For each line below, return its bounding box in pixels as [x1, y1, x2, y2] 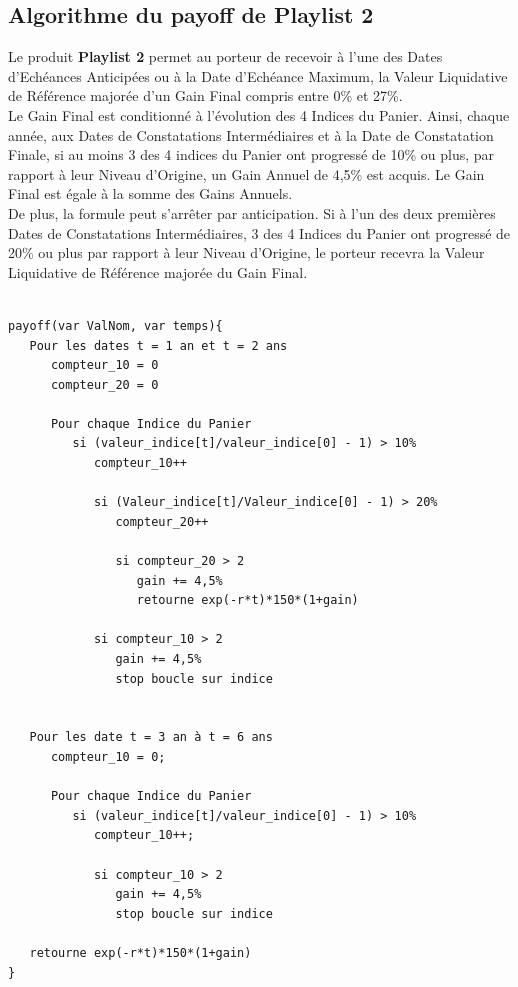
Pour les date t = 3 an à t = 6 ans [29, 730, 273, 745]
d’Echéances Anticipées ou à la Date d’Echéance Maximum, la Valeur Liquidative [8, 65, 508, 86]
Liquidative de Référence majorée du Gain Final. [8, 261, 308, 282]
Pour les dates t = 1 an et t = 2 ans [29, 338, 288, 353]
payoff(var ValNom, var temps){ [8, 318, 223, 333]
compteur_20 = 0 [50, 377, 159, 392]
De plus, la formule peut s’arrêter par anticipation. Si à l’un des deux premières [8, 202, 496, 223]
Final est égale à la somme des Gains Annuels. [8, 183, 293, 204]
